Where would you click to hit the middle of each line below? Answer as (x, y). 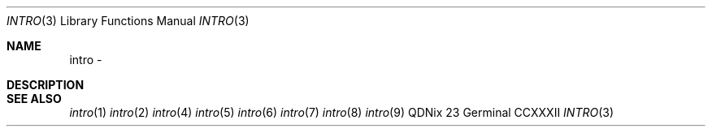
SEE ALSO (34, 99)
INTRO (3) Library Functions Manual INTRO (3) (128, 21)
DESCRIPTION (46, 85)
